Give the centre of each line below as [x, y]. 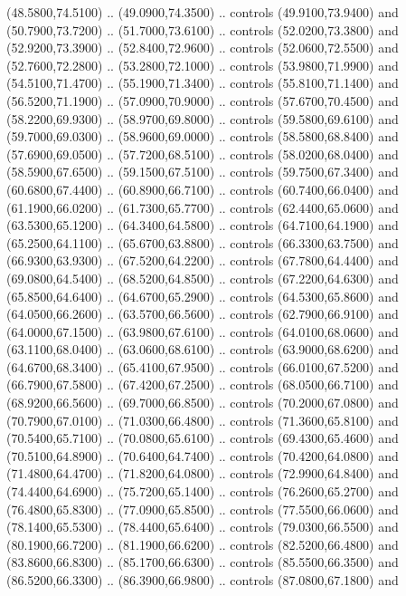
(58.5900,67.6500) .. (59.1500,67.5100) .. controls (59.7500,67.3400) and [203, 172]
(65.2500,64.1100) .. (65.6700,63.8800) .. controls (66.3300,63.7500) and [203, 242]
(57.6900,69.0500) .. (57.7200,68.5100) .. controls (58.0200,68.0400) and [203, 154]
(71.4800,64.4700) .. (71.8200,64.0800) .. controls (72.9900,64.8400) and [203, 473]
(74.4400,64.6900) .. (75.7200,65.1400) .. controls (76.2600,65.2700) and [203, 491]
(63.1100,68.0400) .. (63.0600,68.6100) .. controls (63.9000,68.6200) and [203, 349]
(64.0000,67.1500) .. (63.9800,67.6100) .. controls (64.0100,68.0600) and [203, 331]
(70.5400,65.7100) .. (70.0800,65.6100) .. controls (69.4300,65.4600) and [203, 438]
